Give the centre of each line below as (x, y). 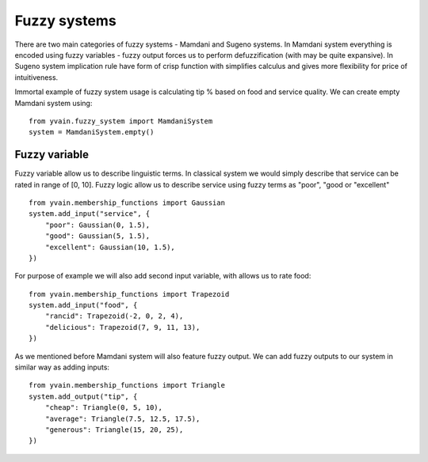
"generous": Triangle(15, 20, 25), (114, 430)
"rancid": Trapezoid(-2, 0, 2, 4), (114, 316)
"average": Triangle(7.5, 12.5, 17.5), (122, 418)
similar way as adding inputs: (62, 367)
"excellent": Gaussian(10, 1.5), (110, 247)
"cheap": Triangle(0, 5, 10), (103, 408)
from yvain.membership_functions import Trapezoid (129, 294)
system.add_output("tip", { (83, 396)
